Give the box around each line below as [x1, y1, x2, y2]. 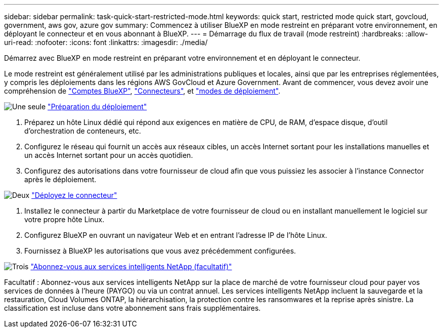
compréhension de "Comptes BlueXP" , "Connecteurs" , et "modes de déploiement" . [4, 87, 281, 95]
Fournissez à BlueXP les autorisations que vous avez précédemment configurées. [24, 246, 296, 255]
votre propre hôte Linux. [24, 215, 105, 224]
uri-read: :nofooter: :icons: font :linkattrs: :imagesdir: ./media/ [4, 38, 208, 47]
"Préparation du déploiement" [48, 102, 147, 111]
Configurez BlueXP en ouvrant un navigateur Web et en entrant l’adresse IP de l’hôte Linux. [24, 231, 327, 239]
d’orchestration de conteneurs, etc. [24, 127, 141, 135]
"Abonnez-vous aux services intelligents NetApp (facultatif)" [30, 262, 232, 271]
